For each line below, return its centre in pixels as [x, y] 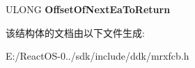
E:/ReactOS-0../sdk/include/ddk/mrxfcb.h [97, 56]
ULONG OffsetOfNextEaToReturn [88, 9]
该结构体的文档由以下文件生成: [75, 32]
